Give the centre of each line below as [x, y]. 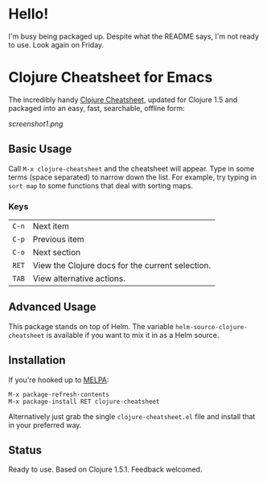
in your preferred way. [45, 425]
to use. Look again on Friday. [56, 44]
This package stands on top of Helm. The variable [91, 326]
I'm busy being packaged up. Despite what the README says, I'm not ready [134, 36]
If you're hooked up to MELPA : [59, 380]
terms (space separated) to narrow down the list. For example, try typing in [133, 177]
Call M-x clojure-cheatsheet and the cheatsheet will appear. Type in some [131, 168]
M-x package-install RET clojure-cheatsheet [84, 402]
